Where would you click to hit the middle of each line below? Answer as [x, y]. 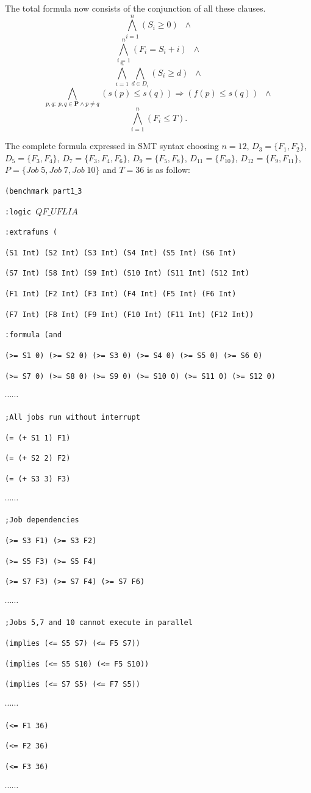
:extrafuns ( [31, 232]
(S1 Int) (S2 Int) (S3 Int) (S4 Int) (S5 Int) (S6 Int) [121, 253]
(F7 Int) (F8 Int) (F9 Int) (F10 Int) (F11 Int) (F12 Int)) [130, 314]
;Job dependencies [42, 520]
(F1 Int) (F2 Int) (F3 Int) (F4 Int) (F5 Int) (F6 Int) [121, 294]
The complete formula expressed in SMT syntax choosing [112, 146]
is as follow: [168, 170]
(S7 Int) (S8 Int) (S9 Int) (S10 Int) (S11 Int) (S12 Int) [127, 273]
